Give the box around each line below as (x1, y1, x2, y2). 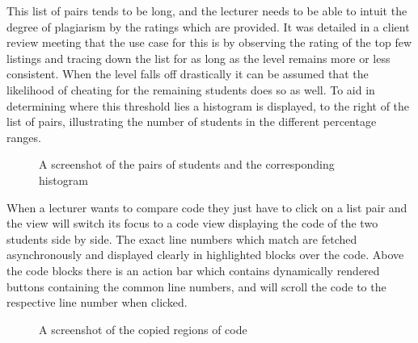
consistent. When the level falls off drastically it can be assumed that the (6, 65, 369, 82)
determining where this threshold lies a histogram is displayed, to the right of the (6, 97, 410, 114)
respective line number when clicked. (6, 294, 188, 311)
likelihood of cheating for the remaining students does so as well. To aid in (6, 81, 375, 98)
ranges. (6, 128, 41, 145)
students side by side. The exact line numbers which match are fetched (6, 230, 357, 247)
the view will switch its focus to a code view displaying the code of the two (6, 215, 378, 232)
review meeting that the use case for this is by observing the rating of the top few (6, 34, 412, 51)
